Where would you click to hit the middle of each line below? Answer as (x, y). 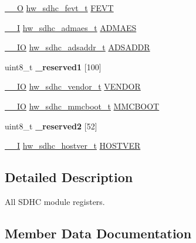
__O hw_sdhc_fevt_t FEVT (59, 8)
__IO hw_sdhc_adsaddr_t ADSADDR (77, 47)
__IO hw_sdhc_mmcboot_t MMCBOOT (82, 106)
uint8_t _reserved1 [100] (53, 66)
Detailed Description (69, 177)
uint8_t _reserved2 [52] (51, 126)
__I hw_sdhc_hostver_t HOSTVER (73, 146)
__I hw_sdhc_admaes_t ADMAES (71, 27)
